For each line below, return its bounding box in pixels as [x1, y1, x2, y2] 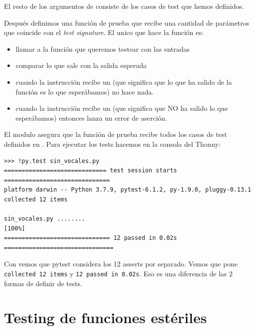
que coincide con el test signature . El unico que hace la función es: [4, 27, 204, 37]
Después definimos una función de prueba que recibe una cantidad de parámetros [4, 17, 250, 28]
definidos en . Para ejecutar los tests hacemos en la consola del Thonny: [4, 138, 221, 149]
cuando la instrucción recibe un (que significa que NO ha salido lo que [15, 103, 228, 113]
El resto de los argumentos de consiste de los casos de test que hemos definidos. [4, 1, 244, 11]
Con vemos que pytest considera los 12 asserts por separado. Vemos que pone [4, 259, 238, 269]
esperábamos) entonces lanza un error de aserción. [15, 112, 167, 123]
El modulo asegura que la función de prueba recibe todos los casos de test [4, 129, 227, 139]
